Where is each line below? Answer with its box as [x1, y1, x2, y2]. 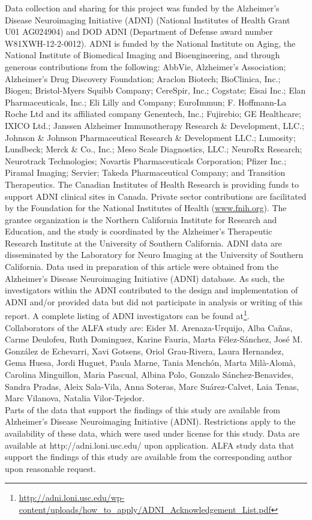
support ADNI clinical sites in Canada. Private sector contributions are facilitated [5, 190, 307, 202]
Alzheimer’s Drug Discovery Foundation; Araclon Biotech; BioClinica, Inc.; [5, 72, 281, 85]
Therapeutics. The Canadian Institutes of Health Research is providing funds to [5, 178, 299, 190]
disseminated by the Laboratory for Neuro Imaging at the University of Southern [5, 248, 304, 261]
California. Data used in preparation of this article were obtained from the [5, 260, 279, 273]
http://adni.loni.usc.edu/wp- [19, 491, 125, 504]
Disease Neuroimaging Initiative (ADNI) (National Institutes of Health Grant [5, 13, 290, 26]
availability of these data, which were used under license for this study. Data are [5, 427, 300, 440]
